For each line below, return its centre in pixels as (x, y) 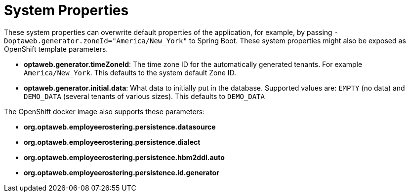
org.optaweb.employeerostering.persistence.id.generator (122, 172)
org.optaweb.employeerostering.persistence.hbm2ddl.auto (124, 157)
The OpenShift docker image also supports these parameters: (104, 111)
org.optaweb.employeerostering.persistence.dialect (112, 142)
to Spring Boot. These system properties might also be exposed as (297, 40)
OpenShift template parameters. (56, 49)
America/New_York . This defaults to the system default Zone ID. (130, 72)
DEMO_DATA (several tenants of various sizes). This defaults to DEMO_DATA (144, 96)
